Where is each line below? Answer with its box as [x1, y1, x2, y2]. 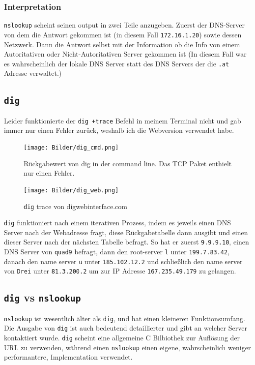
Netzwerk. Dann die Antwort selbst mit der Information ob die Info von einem [4, 39, 240, 49]
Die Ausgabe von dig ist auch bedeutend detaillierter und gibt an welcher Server [4, 323, 247, 333]
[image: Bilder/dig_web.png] [24, 186, 119, 194]
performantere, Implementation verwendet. [4, 352, 133, 362]
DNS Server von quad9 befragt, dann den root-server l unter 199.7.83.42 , [4, 246, 230, 257]
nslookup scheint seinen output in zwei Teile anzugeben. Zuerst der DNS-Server [4, 20, 245, 30]
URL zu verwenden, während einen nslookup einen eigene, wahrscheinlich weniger [4, 342, 251, 352]
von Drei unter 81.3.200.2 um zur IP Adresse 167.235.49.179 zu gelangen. [4, 266, 236, 276]
